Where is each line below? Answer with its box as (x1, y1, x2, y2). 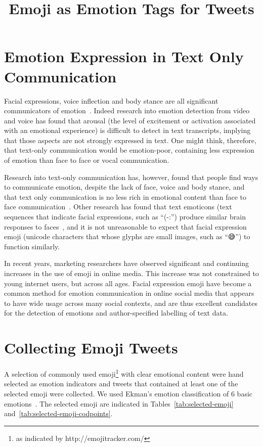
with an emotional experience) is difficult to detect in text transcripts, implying (4, 125, 251, 136)
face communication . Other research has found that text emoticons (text (4, 201, 232, 212)
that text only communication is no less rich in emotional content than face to (4, 191, 246, 202)
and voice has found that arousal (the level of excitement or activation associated (4, 115, 256, 125)
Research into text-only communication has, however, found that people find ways (4, 171, 258, 182)
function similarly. (4, 241, 60, 251)
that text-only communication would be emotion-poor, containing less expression (4, 145, 254, 155)
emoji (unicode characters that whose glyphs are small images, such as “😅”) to (4, 231, 250, 242)
